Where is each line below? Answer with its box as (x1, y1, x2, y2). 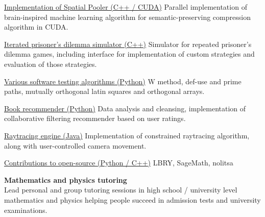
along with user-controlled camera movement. (4, 140, 147, 151)
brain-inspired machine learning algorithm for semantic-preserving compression (4, 11, 251, 22)
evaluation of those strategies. (4, 58, 97, 69)
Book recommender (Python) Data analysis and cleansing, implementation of (4, 103, 246, 113)
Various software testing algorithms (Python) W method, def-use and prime (4, 76, 242, 86)
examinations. (4, 204, 47, 215)
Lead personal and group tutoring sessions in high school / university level (4, 184, 237, 195)
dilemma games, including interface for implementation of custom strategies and (4, 49, 255, 59)
